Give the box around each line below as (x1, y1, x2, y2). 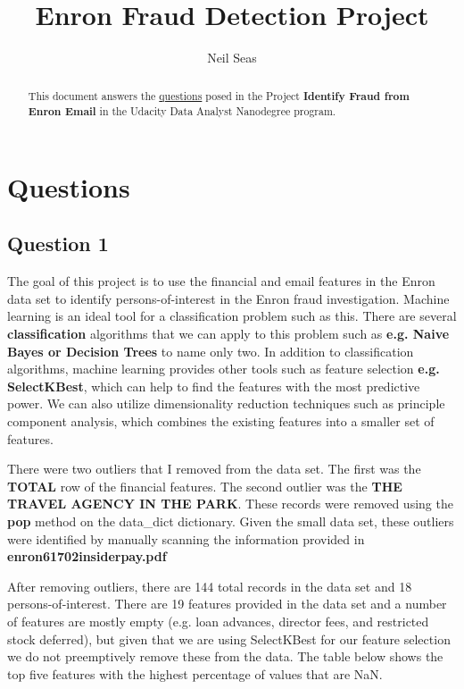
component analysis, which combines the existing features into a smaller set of (7, 411, 435, 430)
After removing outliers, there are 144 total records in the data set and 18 (7, 576, 412, 595)
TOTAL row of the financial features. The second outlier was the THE (7, 476, 402, 495)
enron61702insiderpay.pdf (7, 547, 167, 566)
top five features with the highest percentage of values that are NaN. (7, 664, 383, 683)
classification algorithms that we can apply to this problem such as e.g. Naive (7, 324, 450, 342)
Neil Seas (207, 48, 257, 67)
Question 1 (7, 230, 109, 257)
